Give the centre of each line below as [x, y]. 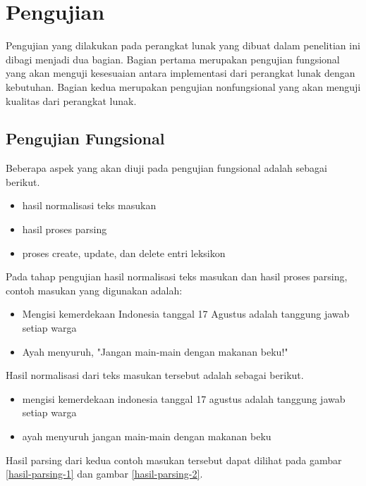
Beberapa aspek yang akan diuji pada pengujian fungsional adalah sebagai [166, 168]
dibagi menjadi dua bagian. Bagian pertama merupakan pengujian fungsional [173, 59]
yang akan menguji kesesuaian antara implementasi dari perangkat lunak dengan [181, 73]
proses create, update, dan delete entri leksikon [124, 253]
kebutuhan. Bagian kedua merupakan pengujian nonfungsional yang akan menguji [183, 86]
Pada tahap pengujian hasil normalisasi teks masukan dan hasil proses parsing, [177, 276]
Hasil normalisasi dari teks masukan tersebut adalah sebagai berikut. [155, 375]
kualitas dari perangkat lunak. [71, 100]
